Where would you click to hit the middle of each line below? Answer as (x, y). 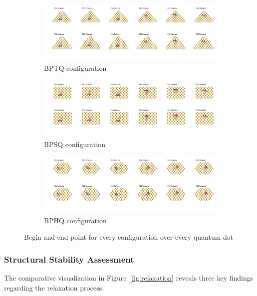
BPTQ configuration (75, 68)
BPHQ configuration (75, 220)
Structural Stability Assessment (69, 259)
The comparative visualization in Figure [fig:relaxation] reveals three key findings (129, 278)
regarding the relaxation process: (54, 287)
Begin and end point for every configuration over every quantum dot (129, 237)
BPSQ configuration (75, 144)
